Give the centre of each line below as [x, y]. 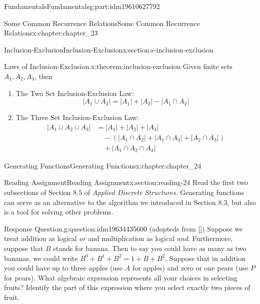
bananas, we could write [41, 258]
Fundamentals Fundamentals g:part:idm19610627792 [82, 6]
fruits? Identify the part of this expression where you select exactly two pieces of [127, 287]
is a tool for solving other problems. [59, 212]
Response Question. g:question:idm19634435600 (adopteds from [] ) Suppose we [123, 228]
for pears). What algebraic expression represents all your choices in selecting [121, 277]
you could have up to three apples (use [63, 268]
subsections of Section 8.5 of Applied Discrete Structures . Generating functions [124, 192]
